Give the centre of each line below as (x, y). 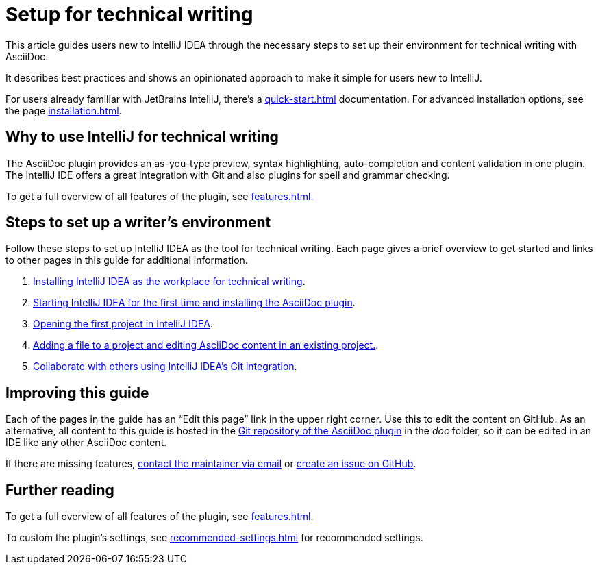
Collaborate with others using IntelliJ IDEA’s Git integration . (165, 367)
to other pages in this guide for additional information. (127, 260)
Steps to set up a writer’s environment (138, 223)
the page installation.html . (64, 110)
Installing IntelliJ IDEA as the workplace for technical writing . (169, 282)
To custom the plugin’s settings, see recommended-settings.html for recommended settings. (214, 538)
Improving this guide (77, 393)
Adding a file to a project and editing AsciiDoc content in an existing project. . (206, 345)
